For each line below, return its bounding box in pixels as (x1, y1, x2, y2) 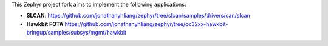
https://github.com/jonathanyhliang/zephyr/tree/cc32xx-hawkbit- (64, 20, 228, 27)
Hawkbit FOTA (26, 20, 64, 27)
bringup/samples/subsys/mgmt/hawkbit (26, 29, 127, 36)
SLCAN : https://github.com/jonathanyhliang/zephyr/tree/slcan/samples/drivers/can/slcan (26, 12, 250, 19)
